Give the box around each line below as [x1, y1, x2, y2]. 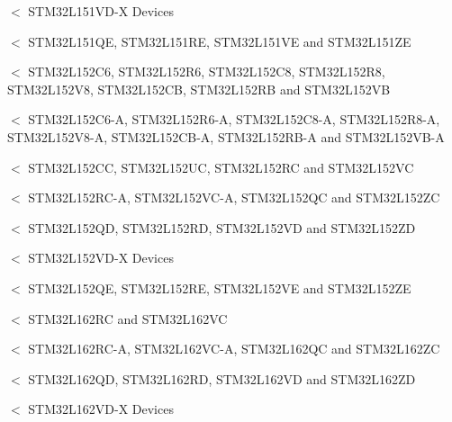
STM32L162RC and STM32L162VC [28, 309, 228, 328]
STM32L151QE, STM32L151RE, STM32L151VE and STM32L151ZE [28, 31, 411, 50]
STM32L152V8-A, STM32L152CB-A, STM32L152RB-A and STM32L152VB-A [7, 127, 445, 146]
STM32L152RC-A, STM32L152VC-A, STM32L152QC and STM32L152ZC [28, 188, 440, 207]
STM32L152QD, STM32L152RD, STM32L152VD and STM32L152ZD [28, 218, 416, 237]
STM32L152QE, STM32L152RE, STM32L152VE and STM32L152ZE [28, 278, 411, 297]
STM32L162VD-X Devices [28, 400, 174, 418]
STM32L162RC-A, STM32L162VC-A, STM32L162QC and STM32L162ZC [28, 339, 440, 358]
